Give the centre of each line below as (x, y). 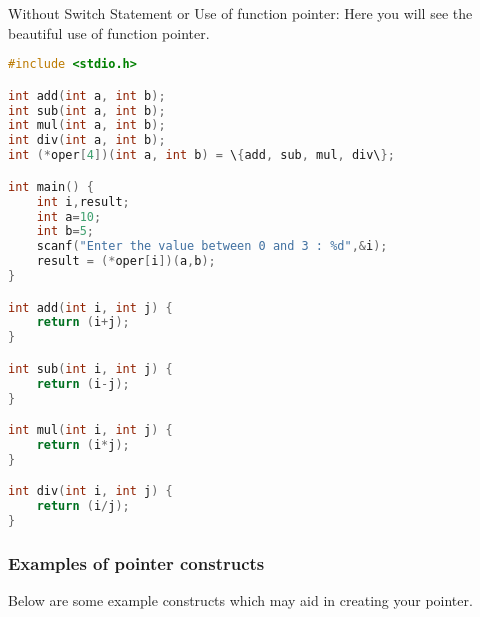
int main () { (51, 186)
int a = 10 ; (69, 216)
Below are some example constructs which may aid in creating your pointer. (240, 600)
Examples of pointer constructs (136, 562)
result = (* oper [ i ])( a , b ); (126, 261)
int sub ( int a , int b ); (87, 110)
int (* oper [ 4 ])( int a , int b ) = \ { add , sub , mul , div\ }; (201, 155)
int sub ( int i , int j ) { (90, 368)
